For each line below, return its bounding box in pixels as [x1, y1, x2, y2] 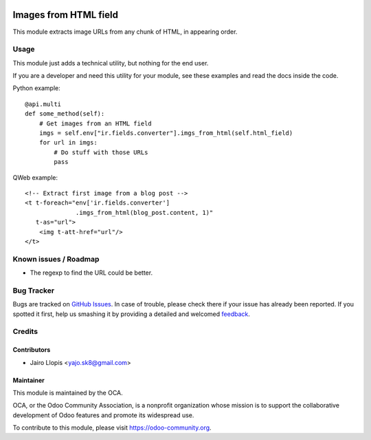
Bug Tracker [12, 286, 55, 295]
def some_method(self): [25, 110, 105, 118]
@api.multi [25, 100, 62, 108]
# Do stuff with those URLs [54, 148, 148, 156]
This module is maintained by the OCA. [12, 388, 123, 397]
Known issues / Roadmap [12, 254, 100, 264]
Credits [12, 327, 38, 337]
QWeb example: [12, 173, 58, 182]
